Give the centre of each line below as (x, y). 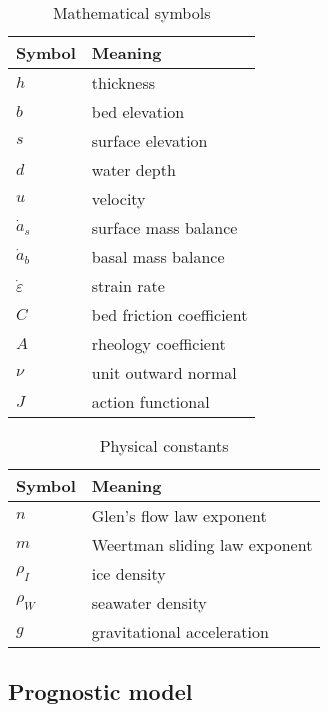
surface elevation (149, 140)
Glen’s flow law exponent (179, 515)
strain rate (128, 285)
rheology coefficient (158, 343)
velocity (118, 198)
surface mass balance (164, 227)
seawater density (149, 602)
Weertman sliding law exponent (202, 544)
